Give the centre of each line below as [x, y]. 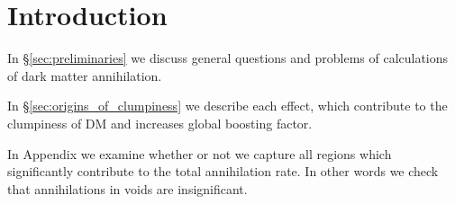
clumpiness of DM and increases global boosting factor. [160, 123]
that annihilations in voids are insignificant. [127, 188]
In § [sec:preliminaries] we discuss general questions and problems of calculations [228, 58]
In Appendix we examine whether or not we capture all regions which [200, 153]
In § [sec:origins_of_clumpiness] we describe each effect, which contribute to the [227, 106]
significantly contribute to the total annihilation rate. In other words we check [223, 171]
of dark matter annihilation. [85, 75]
